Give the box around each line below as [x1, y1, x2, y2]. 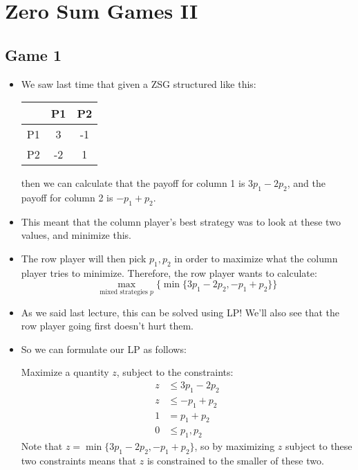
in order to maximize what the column [174, 251, 338, 265]
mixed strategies [100, 289, 148, 296]
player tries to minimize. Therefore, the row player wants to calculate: [21, 265, 317, 280]
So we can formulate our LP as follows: [21, 341, 187, 356]
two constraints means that [21, 453, 137, 468]
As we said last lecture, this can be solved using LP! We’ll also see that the [21, 305, 340, 319]
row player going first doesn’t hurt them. [21, 318, 194, 333]
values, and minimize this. [21, 228, 132, 242]
